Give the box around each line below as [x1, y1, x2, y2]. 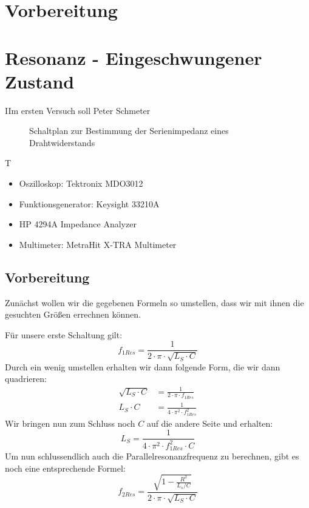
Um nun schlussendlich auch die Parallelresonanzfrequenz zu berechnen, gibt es [5, 450, 299, 463]
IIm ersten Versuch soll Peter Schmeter [5, 104, 151, 116]
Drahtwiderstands [29, 136, 95, 149]
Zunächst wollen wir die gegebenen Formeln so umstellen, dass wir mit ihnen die [5, 296, 304, 309]
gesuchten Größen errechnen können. [5, 308, 141, 321]
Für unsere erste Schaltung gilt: [5, 328, 123, 341]
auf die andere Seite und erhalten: [146, 416, 273, 429]
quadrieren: [5, 372, 47, 385]
